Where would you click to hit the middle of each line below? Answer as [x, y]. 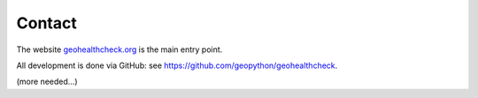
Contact [46, 23]
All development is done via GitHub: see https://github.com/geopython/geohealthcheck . [177, 65]
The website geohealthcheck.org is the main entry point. [119, 49]
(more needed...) [47, 82]
